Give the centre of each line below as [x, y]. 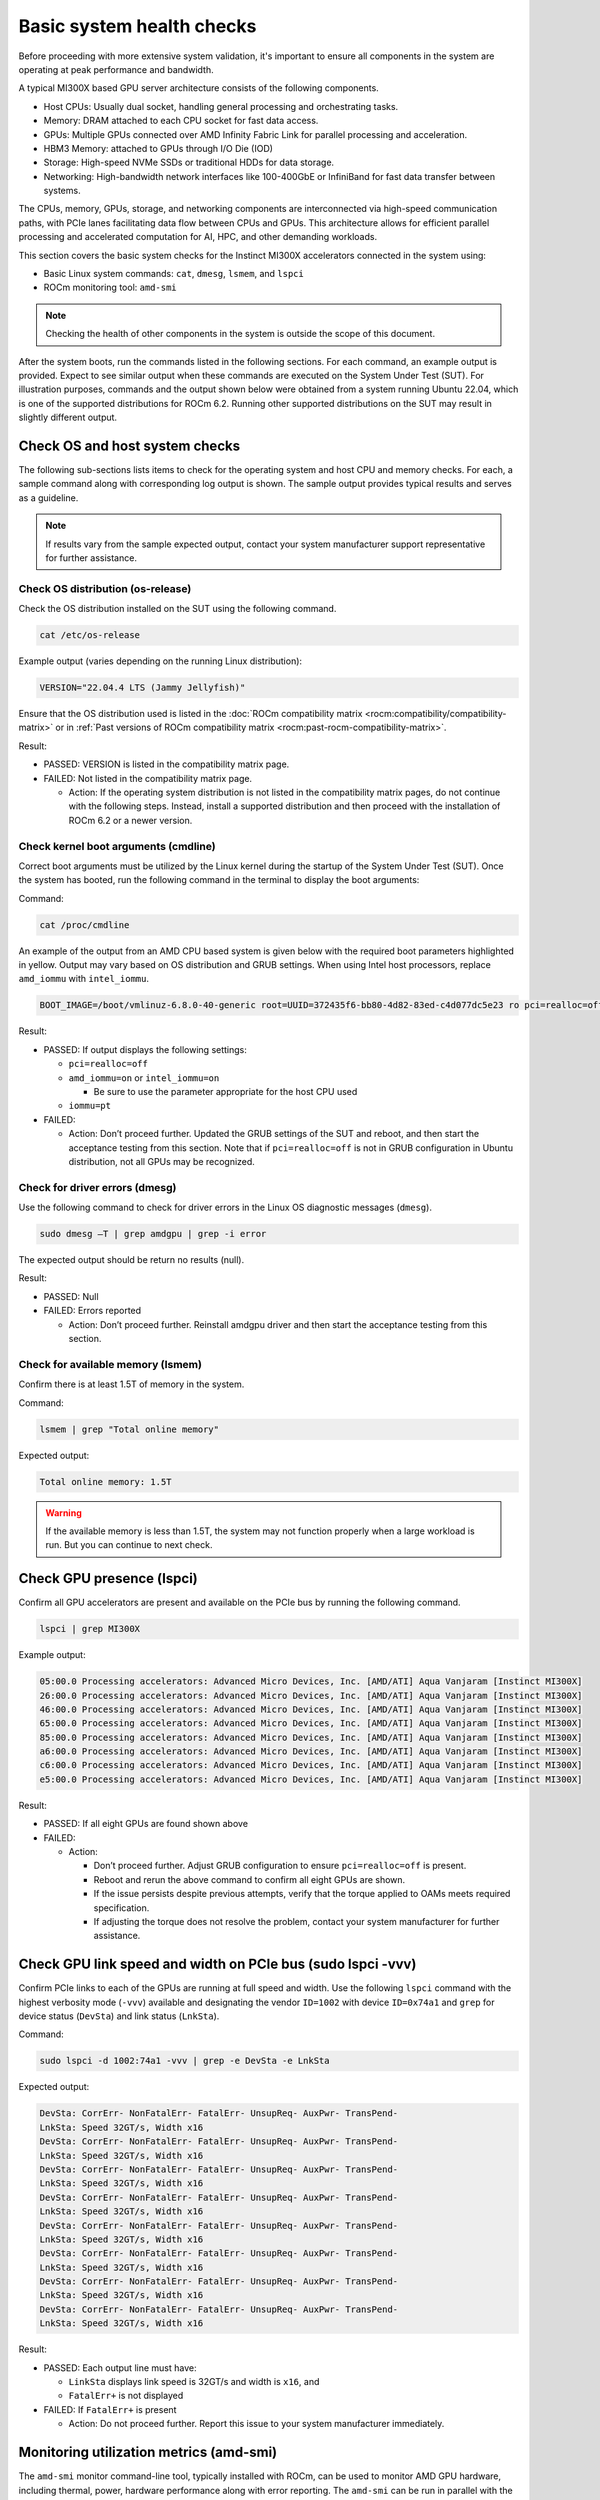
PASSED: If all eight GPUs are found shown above [146, 1824]
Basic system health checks [137, 26]
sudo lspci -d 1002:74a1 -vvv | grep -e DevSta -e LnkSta [184, 2061]
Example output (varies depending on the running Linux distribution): [160, 661]
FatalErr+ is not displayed [126, 2396]
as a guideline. [48, 497]
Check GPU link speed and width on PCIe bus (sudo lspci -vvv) [217, 1964]
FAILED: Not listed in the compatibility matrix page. [148, 778]
